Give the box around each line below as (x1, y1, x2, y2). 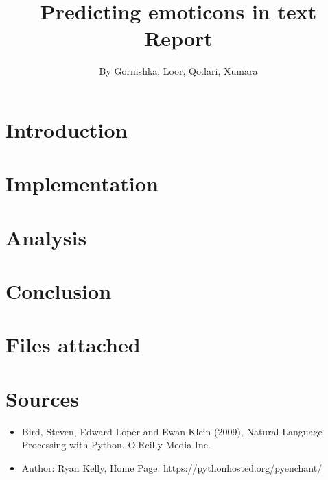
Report (144, 24, 213, 52)
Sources (5, 384, 79, 412)
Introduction (5, 115, 128, 143)
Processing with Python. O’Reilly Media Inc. (21, 437, 211, 452)
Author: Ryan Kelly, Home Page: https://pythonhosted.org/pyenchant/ (21, 460, 323, 475)
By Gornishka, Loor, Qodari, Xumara (99, 64, 258, 78)
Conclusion (5, 277, 112, 305)
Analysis (5, 223, 87, 251)
